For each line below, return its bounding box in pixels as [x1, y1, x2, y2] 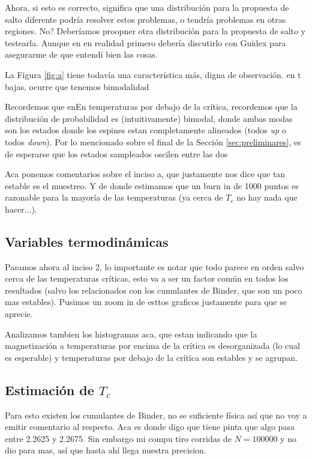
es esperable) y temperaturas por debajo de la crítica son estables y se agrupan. [5, 351, 298, 363]
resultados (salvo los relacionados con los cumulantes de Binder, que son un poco [5, 283, 302, 296]
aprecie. [5, 307, 33, 320]
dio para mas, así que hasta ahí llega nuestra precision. [5, 444, 206, 456]
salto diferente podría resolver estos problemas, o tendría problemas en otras [5, 13, 286, 25]
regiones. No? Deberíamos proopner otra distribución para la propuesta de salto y [5, 25, 306, 37]
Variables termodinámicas [5, 232, 169, 250]
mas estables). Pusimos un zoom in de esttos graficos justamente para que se [5, 295, 287, 308]
